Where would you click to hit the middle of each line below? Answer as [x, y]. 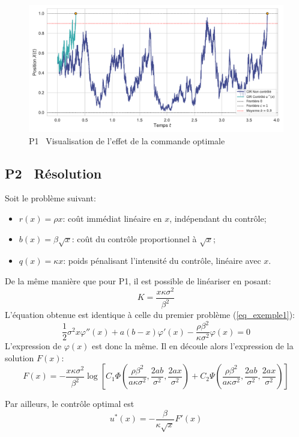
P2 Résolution [53, 173]
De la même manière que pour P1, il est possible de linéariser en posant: [138, 280]
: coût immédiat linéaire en [112, 218]
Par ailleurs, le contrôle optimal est [70, 404]
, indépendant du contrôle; [218, 218]
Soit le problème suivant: [50, 198]
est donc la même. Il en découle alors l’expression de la [193, 346]
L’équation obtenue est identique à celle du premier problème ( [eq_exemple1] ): [150, 315]
